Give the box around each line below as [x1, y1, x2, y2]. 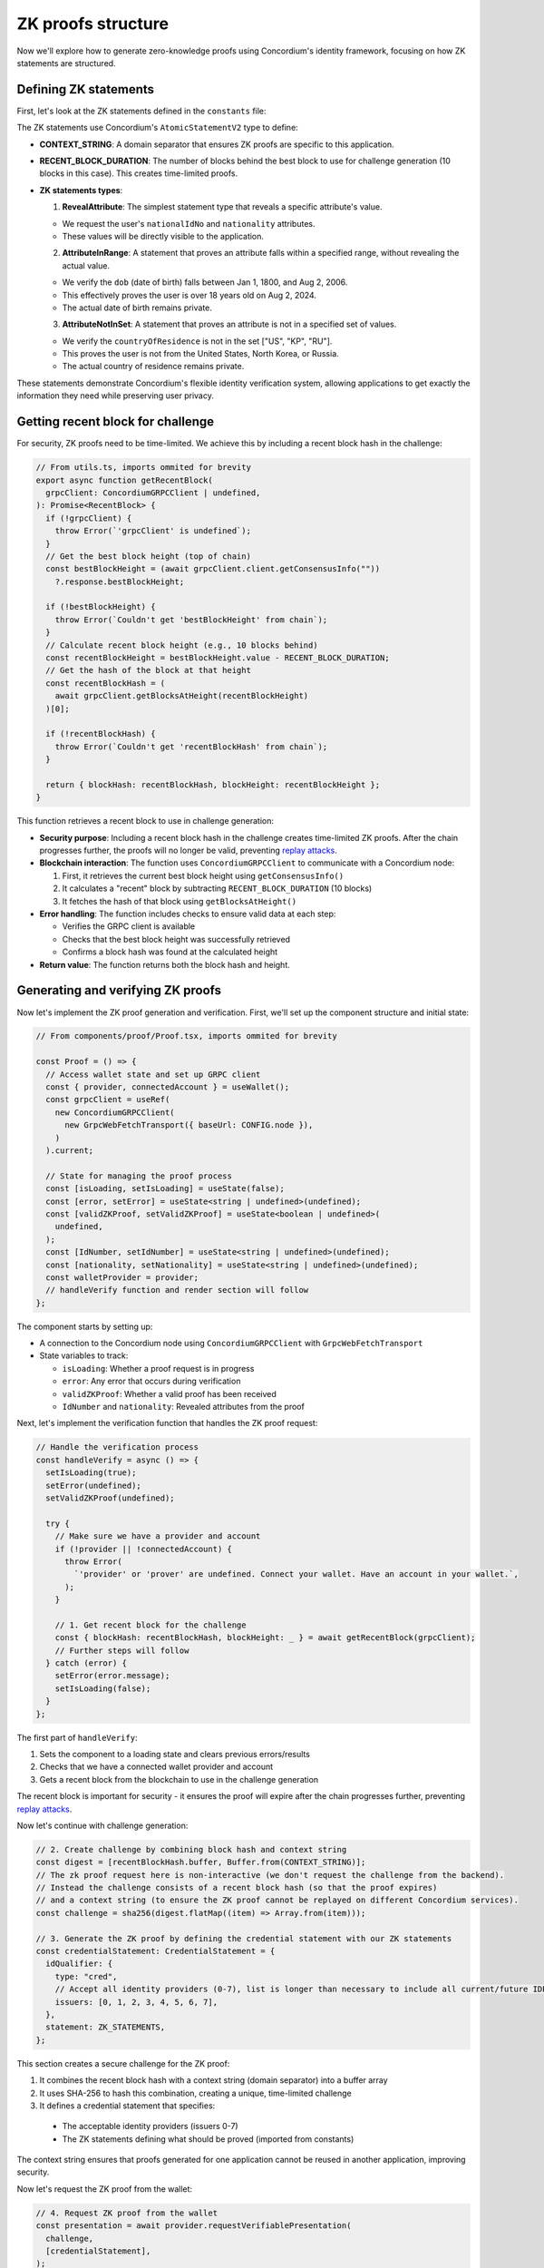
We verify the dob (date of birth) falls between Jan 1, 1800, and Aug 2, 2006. [62, 277, 348, 288]
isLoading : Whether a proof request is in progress [62, 1363, 255, 1374]
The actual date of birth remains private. [62, 302, 213, 313]
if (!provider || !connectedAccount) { [54, 1543, 233, 1554]
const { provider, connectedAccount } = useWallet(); [45, 1082, 290, 1092]
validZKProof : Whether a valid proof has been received [62, 1388, 277, 1399]
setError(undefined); [45, 1480, 142, 1491]
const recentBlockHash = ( [45, 678, 166, 689]
